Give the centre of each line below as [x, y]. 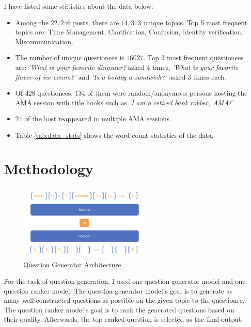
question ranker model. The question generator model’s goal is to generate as [118, 290]
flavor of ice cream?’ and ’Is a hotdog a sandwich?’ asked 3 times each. [121, 76]
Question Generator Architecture [72, 265]
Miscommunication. [44, 41]
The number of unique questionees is [70, 57]
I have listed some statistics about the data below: [78, 6]
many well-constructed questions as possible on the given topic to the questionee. [124, 300]
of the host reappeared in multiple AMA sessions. [98, 119]
